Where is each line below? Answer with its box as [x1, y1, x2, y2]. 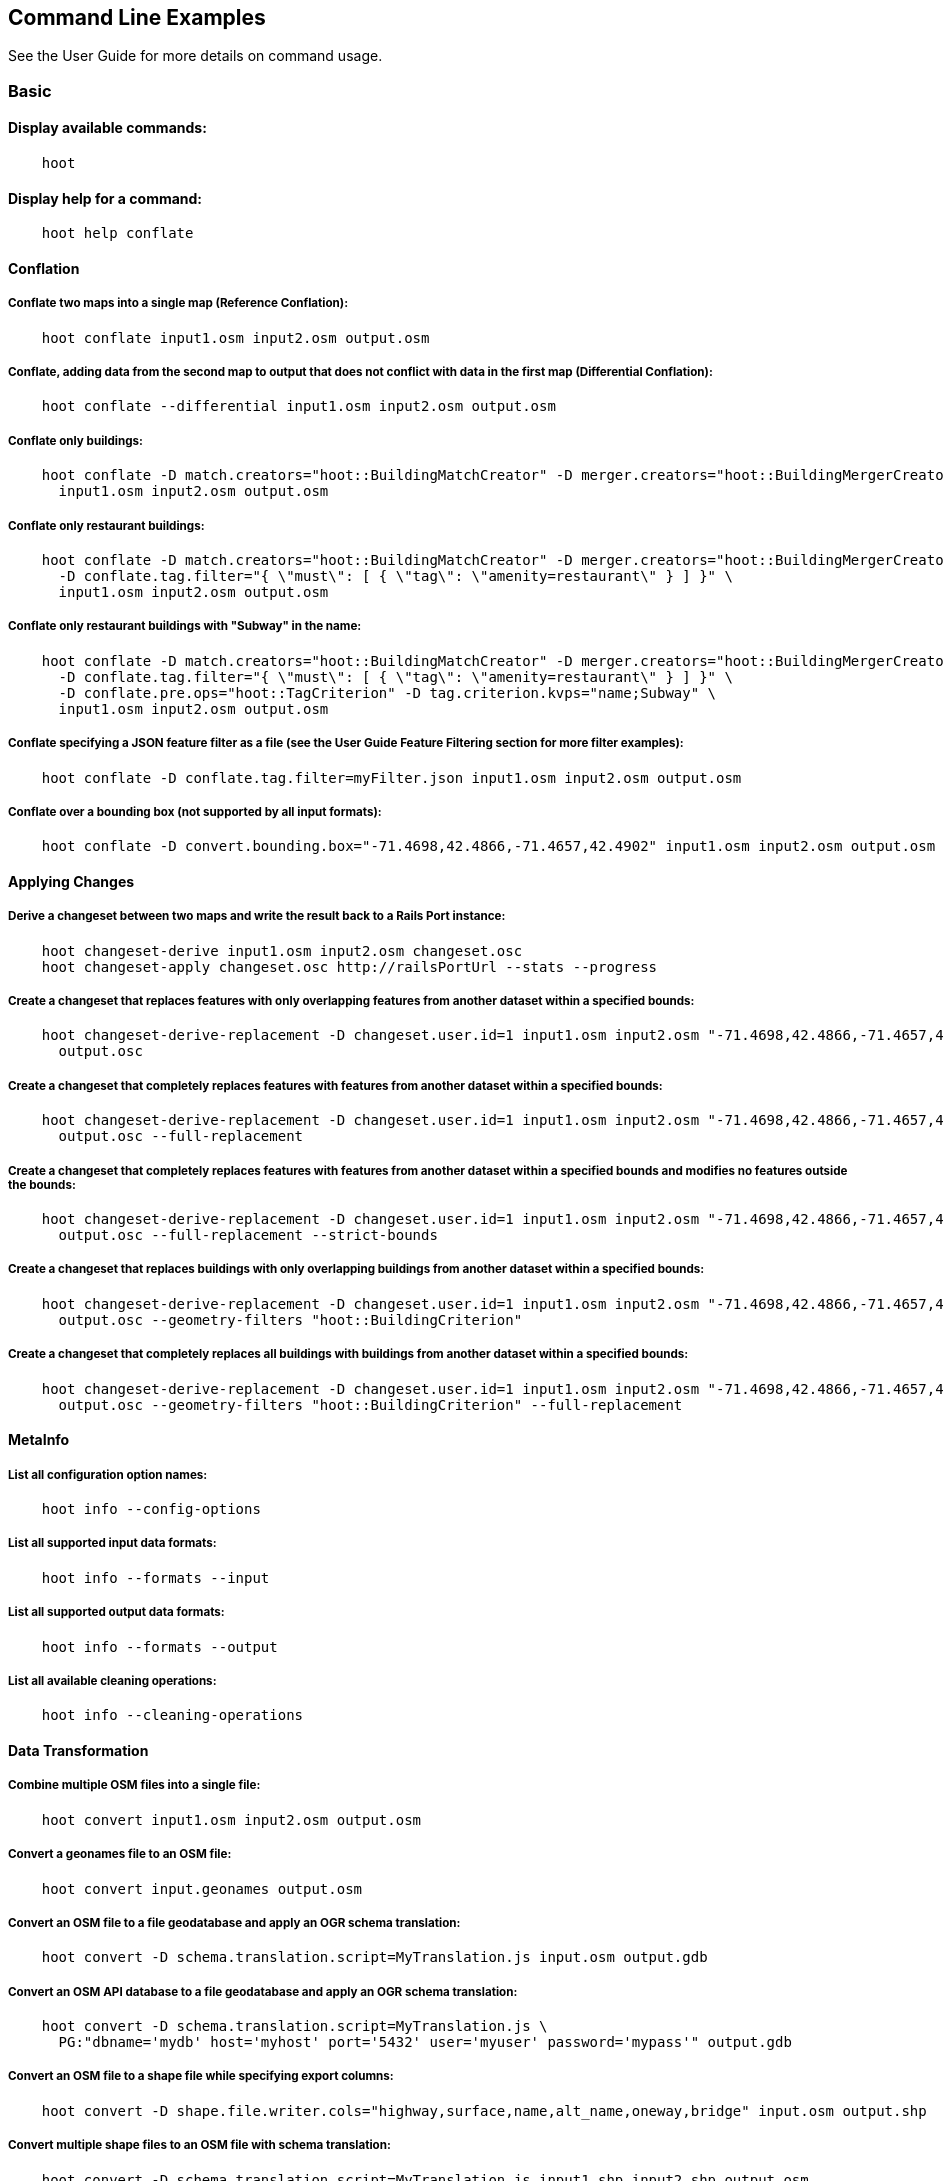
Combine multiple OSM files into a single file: [8, 1778, 261, 1793]
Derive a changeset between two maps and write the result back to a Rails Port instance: [8, 909, 506, 924]
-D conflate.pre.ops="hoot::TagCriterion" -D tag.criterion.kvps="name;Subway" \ [58, 684, 717, 701]
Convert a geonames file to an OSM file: [8, 1847, 232, 1862]
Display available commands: [8, 119, 207, 137]
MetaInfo [8, 1431, 70, 1449]
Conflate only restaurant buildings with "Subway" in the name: [8, 619, 362, 634]
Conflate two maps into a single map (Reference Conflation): [8, 296, 349, 311]
